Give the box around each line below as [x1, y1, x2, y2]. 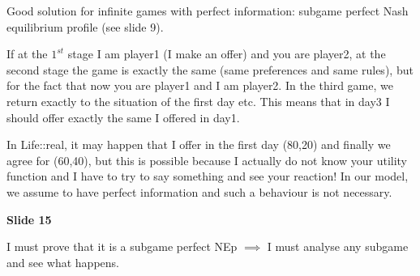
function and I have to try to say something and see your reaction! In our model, [6, 168, 409, 185]
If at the [6, 45, 48, 62]
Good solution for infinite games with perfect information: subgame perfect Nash [6, 2, 409, 19]
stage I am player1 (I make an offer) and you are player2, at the [67, 45, 386, 62]
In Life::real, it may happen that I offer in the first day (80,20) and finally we [6, 136, 391, 153]
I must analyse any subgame [267, 238, 409, 255]
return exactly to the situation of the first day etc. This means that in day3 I [6, 92, 390, 109]
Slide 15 [6, 210, 52, 227]
